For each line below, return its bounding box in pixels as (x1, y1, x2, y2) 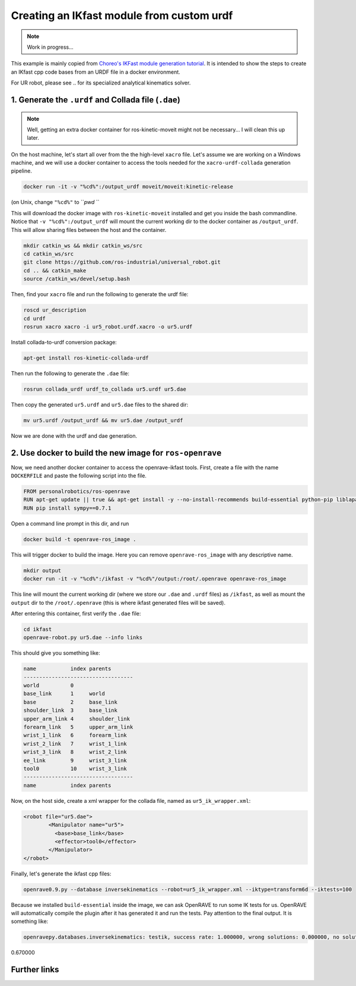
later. (27, 134, 40, 142)
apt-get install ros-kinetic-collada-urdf (23, 354, 149, 361)
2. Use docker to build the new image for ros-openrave (11, 448, 222, 458)
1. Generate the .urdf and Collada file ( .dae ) (11, 95, 180, 105)
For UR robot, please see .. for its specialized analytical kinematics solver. (11, 79, 191, 86)
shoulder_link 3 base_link (23, 707, 118, 714)
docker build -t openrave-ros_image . (23, 536, 136, 542)
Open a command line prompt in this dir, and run (11, 520, 129, 527)
